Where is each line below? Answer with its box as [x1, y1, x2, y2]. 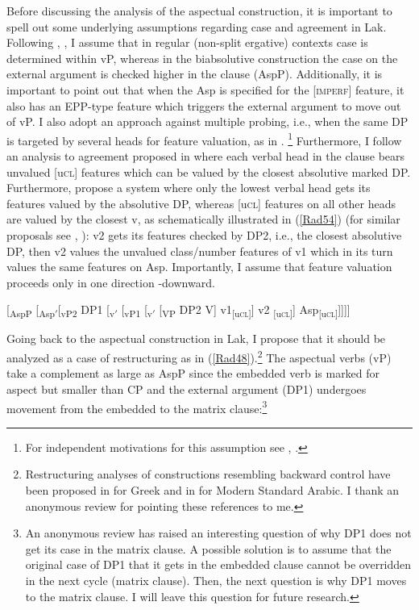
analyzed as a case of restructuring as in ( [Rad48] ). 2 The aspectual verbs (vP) [6, 347, 392, 366]
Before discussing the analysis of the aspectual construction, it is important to [6, 2, 392, 19]
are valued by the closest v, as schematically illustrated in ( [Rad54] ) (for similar [6, 211, 400, 228]
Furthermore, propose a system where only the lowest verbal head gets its [6, 179, 371, 196]
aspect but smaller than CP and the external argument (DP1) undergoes [6, 380, 367, 397]
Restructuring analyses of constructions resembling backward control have [25, 466, 391, 483]
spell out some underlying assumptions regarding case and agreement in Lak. [6, 18, 387, 35]
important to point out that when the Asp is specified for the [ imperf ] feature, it [6, 81, 404, 98]
